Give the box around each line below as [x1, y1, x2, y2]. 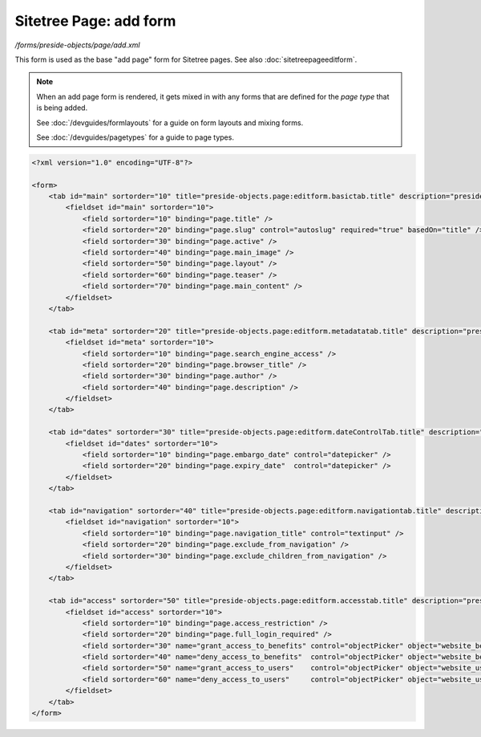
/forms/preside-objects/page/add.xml [14, 40, 140, 50]
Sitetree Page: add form [14, 12, 176, 30]
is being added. [36, 103, 88, 112]
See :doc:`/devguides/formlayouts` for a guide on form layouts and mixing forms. [36, 117, 304, 128]
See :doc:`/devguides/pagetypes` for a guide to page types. [36, 132, 234, 142]
